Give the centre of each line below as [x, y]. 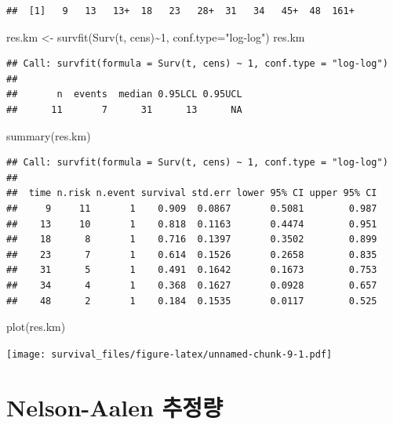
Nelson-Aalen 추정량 [115, 407]
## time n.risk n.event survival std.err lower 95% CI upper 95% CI [192, 193]
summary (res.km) [49, 135]
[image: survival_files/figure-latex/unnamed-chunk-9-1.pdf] [169, 354]
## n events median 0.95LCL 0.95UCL [124, 94]
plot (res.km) [36, 327]
